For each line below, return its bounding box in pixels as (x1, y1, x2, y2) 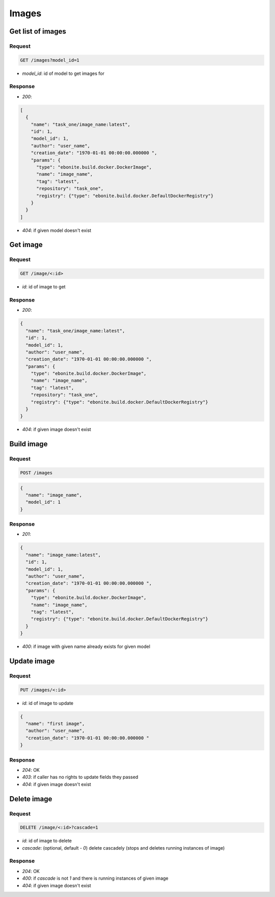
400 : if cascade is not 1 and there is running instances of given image (22, 875, 169, 881)
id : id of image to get (22, 284, 66, 290)
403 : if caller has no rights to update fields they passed (22, 774, 139, 780)
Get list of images (9, 27, 66, 36)
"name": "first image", (25, 721, 85, 727)
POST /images (20, 470, 53, 476)
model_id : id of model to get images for (22, 70, 104, 76)
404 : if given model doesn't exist (22, 227, 92, 233)
